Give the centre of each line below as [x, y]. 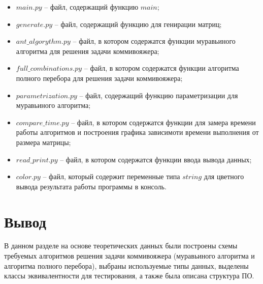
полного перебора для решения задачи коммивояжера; [99, 78]
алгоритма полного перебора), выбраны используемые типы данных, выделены [126, 265]
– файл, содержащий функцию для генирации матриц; [138, 24]
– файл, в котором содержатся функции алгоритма [161, 68]
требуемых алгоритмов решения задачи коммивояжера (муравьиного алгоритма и [129, 256]
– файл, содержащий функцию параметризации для [159, 95]
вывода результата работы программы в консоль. [91, 186]
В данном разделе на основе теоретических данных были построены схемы [121, 246]
